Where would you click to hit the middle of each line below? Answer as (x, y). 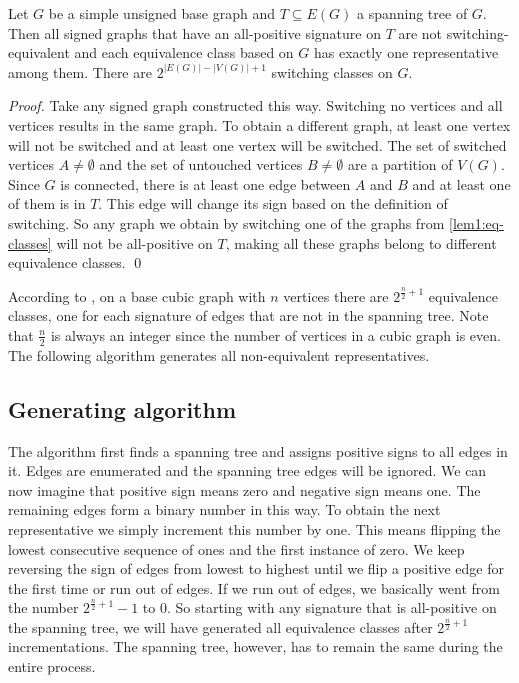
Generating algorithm (122, 408)
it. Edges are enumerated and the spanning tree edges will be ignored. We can (247, 470)
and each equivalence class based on (184, 52)
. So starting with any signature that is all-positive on (331, 607)
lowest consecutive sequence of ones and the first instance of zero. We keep (236, 548)
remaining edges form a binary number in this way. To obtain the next (224, 509)
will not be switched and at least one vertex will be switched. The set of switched (257, 144)
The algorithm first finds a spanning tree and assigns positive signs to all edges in (258, 450)
